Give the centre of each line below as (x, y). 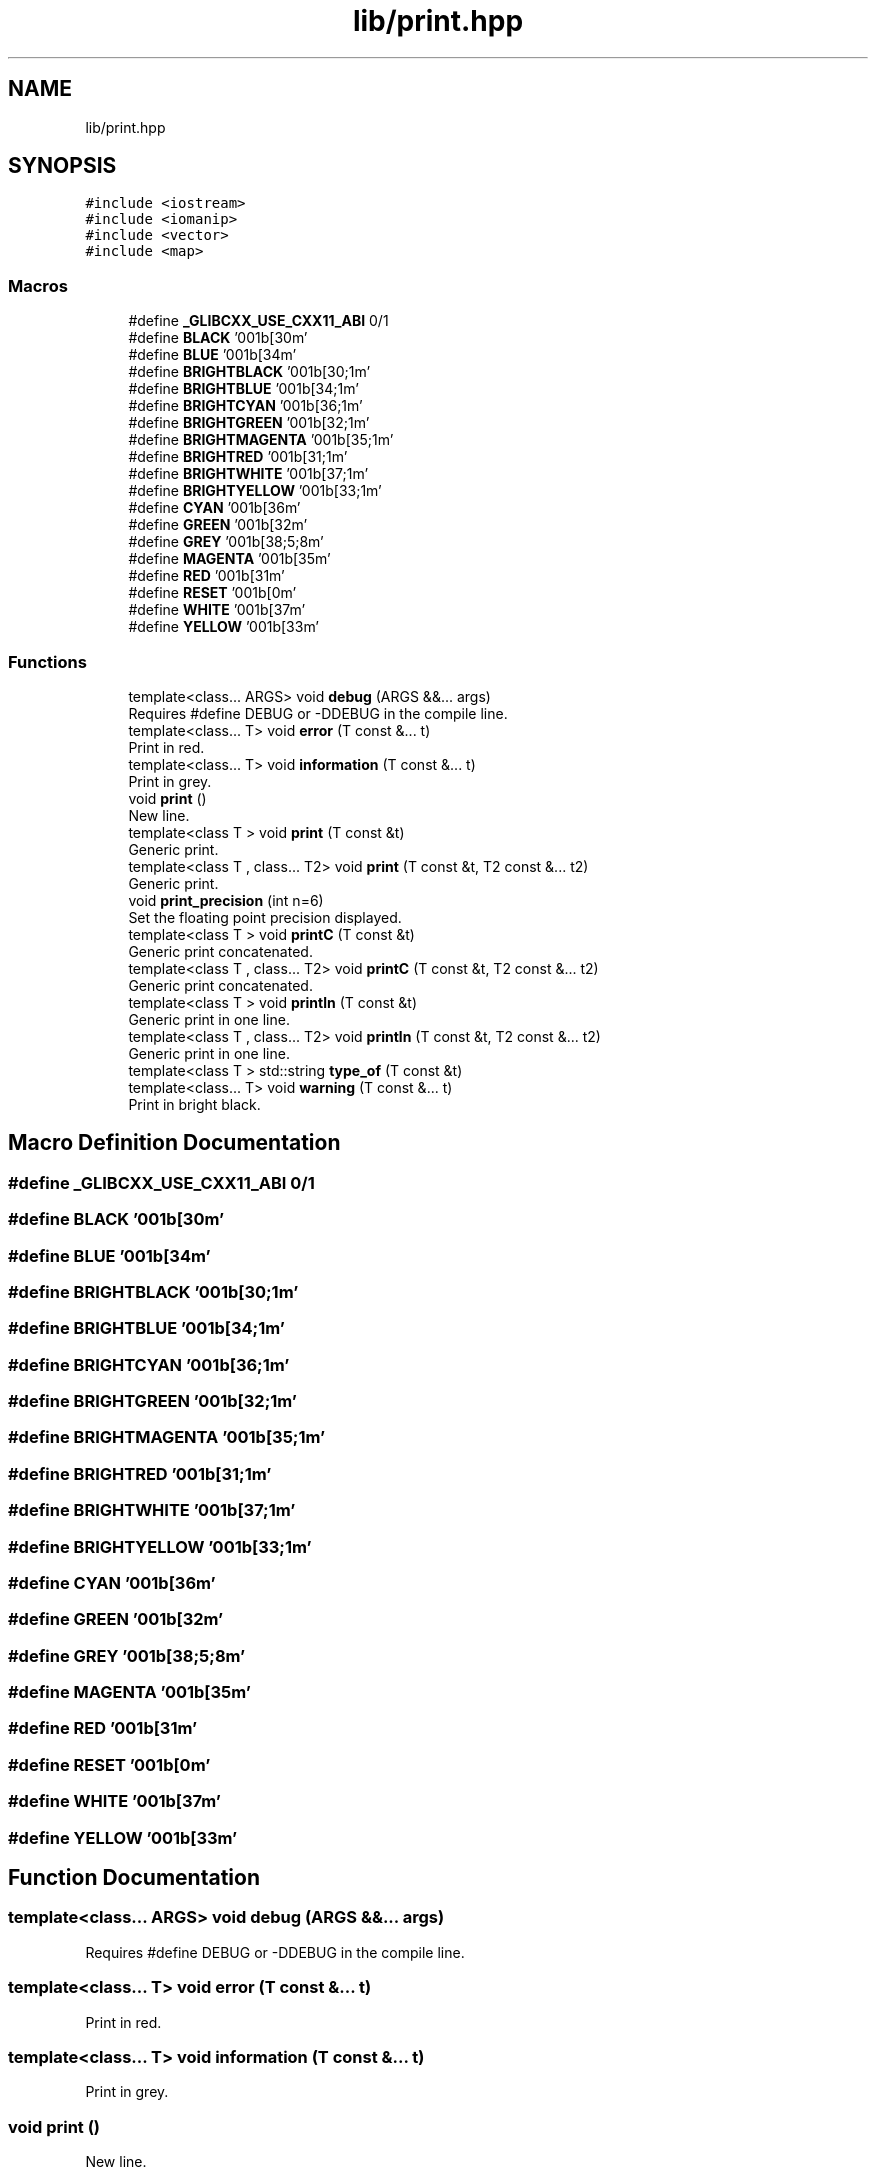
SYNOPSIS (62, 166)
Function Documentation (134, 1877)
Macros (38, 285)
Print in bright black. (194, 1104)
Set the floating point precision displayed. (265, 917)
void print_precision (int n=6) (226, 900)
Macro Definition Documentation (174, 1143)
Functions (47, 661)
